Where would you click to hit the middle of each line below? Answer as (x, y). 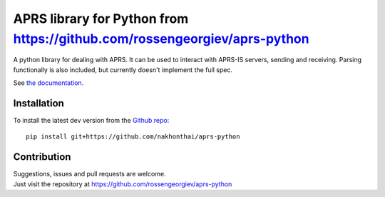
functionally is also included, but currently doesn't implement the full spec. (123, 70)
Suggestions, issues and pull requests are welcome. (90, 174)
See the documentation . (48, 83)
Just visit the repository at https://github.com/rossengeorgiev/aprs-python (123, 184)
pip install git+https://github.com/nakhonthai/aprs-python (133, 137)
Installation (38, 103)
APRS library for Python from (101, 19)
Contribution (42, 157)
